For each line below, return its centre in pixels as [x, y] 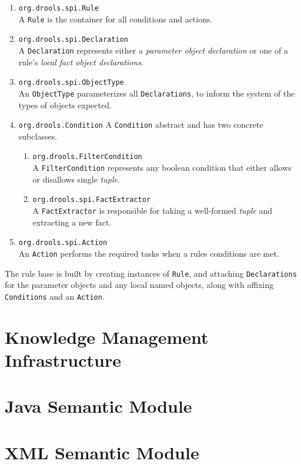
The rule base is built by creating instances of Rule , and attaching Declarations [151, 273]
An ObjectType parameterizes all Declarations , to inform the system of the [157, 93]
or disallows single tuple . [76, 179]
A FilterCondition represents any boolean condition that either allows [162, 168]
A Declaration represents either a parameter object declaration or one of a [153, 50]
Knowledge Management [107, 337]
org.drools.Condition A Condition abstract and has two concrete [141, 125]
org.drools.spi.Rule [58, 8]
